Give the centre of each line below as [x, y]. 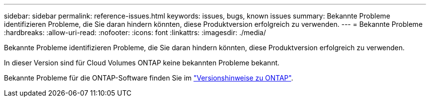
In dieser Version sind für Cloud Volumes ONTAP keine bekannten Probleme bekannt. [142, 63]
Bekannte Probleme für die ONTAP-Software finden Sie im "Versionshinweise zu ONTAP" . [149, 78]
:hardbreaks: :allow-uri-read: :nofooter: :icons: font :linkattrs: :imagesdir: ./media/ [135, 32]
